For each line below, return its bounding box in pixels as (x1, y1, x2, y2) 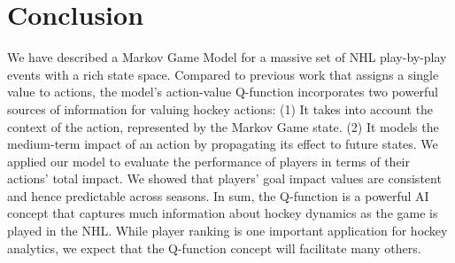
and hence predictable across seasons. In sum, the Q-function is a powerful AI (7, 186, 429, 205)
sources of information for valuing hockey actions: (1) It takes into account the (7, 99, 434, 118)
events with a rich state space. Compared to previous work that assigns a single (7, 65, 439, 83)
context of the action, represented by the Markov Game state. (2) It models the (7, 117, 439, 135)
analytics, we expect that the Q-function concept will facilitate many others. (7, 238, 421, 257)
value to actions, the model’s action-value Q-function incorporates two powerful (7, 82, 438, 101)
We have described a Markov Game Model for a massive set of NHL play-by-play (7, 48, 447, 66)
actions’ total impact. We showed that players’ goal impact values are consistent (7, 169, 442, 188)
